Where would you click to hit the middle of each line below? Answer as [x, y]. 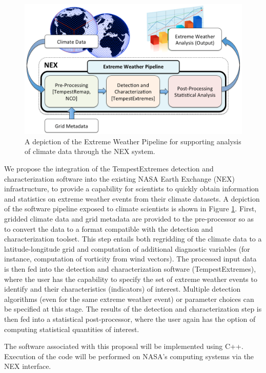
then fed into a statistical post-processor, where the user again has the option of [130, 319]
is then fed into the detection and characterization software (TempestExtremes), [130, 268]
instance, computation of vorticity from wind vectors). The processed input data [130, 259]
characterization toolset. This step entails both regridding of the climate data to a [133, 239]
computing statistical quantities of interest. [72, 329]
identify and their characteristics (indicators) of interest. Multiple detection [122, 289]
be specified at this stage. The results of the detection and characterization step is [133, 309]
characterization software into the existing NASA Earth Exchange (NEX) [120, 178]
